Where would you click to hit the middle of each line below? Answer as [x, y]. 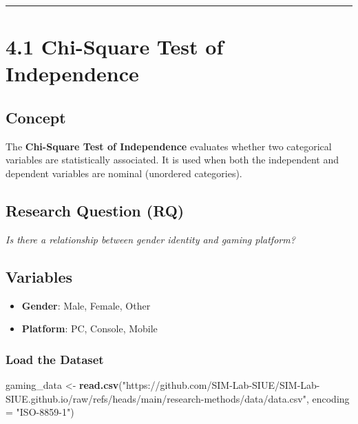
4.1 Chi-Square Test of [115, 47]
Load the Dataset [55, 359]
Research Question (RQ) [95, 210]
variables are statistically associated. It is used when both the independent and [172, 160]
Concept [36, 117]
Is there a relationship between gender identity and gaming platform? [150, 239]
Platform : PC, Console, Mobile [89, 329]
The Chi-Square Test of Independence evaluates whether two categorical [169, 146]
